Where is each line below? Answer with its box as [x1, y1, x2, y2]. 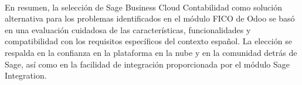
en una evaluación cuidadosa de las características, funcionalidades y [5, 23, 251, 36]
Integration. [5, 69, 47, 82]
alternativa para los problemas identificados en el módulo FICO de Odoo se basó [5, 12, 295, 24]
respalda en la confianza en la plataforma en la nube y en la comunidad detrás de [5, 46, 297, 58]
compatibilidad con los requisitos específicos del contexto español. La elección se [5, 35, 292, 47]
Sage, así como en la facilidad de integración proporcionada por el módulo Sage [5, 58, 290, 70]
